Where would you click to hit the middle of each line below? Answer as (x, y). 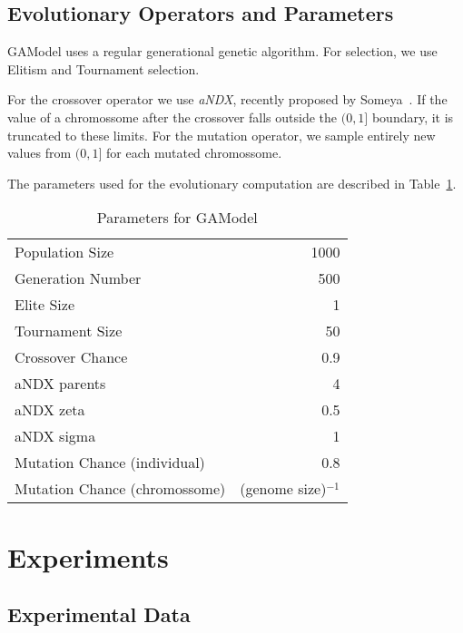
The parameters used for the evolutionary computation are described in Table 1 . (232, 183)
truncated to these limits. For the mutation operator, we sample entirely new (222, 135)
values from (39, 153)
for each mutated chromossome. (194, 153)
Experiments (88, 556)
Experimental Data (99, 614)
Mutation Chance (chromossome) (120, 489)
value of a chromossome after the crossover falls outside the (172, 117)
